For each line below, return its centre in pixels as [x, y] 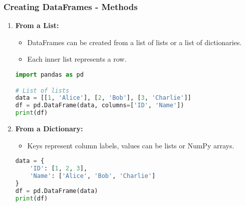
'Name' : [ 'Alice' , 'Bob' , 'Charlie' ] [93, 176]
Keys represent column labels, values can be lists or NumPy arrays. [131, 145]
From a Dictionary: [49, 129]
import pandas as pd [49, 75]
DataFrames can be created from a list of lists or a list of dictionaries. [135, 42]
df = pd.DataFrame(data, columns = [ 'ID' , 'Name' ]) [100, 106]
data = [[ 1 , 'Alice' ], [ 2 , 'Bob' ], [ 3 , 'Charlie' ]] [103, 98]
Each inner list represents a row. [77, 59]
